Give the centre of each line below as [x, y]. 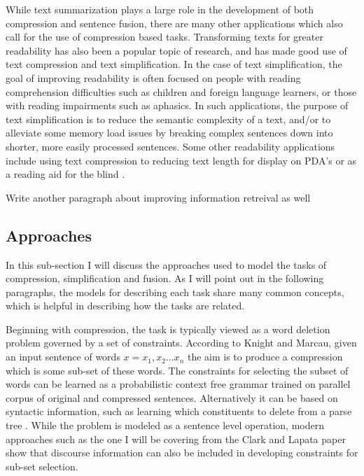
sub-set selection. [42, 466]
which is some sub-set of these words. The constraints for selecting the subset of [177, 370]
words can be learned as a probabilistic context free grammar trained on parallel [178, 384]
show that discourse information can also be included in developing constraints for [182, 453]
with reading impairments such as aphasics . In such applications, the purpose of [177, 105]
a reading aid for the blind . [65, 174]
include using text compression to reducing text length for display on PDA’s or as [181, 160]
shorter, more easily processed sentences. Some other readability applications [170, 146]
